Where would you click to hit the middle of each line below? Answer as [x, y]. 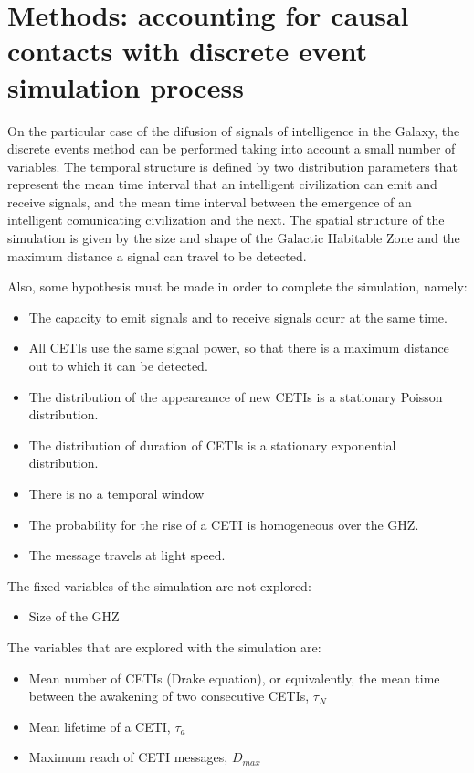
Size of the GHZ [74, 616]
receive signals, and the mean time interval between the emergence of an [210, 201]
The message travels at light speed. [127, 555]
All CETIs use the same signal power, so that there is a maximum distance [239, 348]
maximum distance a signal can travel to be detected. [157, 255]
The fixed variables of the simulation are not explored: [159, 585]
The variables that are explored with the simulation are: [164, 646]
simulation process [126, 86]
